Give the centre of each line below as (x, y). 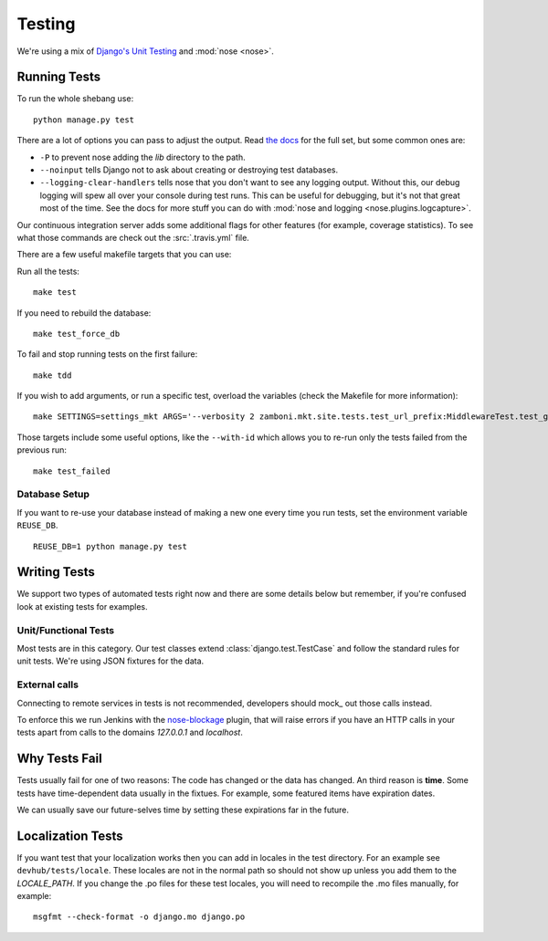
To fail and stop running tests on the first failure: (107, 354)
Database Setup (53, 495)
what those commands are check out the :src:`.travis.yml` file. (133, 237)
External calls (48, 685)
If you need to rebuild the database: (84, 313)
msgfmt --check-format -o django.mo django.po (139, 917)
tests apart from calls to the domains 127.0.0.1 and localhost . (130, 732)
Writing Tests (56, 572)
